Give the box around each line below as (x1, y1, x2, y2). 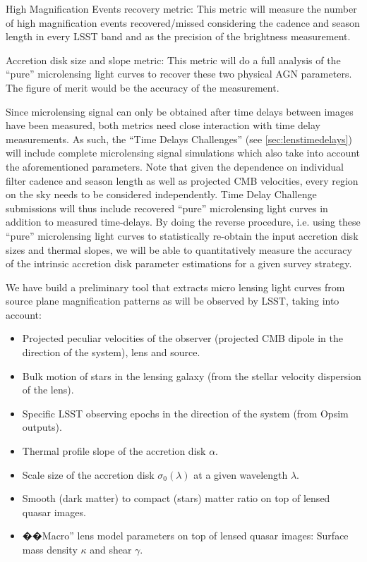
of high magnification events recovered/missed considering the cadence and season (6, 15, 360, 30)
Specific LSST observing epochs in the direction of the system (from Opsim (22, 405, 349, 420)
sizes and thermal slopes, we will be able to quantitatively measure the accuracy (6, 242, 352, 257)
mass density (22, 542, 78, 556)
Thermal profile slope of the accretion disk (22, 444, 206, 458)
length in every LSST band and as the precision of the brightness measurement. (6, 29, 351, 44)
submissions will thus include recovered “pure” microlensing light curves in (6, 200, 328, 215)
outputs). (22, 420, 62, 434)
